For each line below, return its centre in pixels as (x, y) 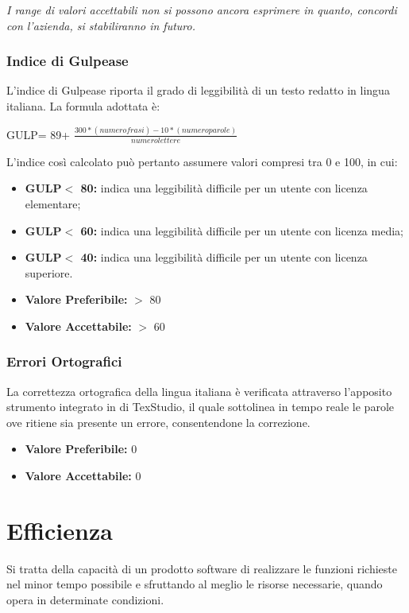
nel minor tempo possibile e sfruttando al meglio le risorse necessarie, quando (195, 584)
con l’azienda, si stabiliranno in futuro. (101, 25)
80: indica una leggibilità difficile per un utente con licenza (224, 188)
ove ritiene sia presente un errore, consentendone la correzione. (158, 422)
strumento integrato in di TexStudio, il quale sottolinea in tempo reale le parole (200, 407)
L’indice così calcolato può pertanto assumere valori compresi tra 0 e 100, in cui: (202, 161)
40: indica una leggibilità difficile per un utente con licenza (224, 257)
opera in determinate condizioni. (85, 599)
